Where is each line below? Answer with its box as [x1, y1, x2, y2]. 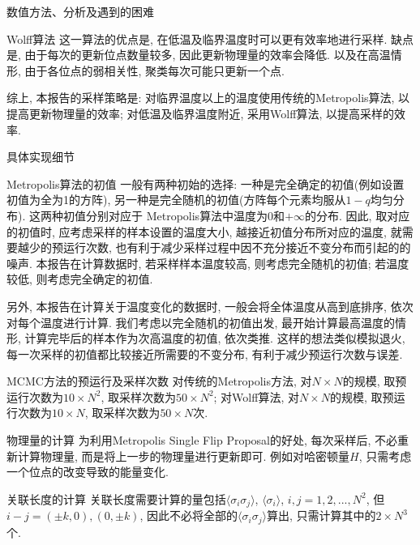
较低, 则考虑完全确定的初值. [6, 270, 153, 287]
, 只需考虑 [358, 447, 412, 464]
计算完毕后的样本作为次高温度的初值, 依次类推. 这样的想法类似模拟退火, [24, 330, 405, 347]
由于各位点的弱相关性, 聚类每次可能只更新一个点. [24, 62, 285, 79]
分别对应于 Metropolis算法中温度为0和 [85, 207, 285, 224]
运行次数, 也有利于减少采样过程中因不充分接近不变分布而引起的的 [62, 239, 411, 256]
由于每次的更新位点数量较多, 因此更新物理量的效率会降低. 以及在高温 [24, 46, 391, 63]
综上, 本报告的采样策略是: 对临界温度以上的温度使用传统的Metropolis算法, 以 [6, 89, 410, 106]
